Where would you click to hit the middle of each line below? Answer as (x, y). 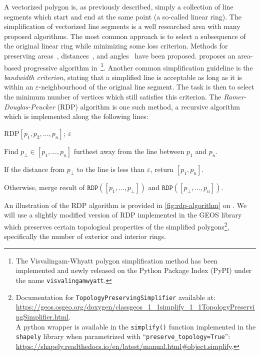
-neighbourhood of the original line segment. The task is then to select (146, 87)
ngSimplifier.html (42, 316)
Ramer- (235, 96)
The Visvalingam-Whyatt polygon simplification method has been (116, 260)
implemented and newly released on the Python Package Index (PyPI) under (134, 270)
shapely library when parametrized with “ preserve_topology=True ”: (123, 336)
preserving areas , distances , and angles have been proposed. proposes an (120, 55)
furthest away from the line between (129, 151)
